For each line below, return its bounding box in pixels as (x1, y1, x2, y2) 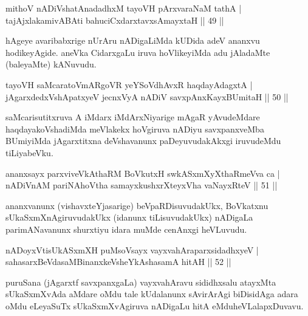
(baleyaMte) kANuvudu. (5, 58, 97, 70)
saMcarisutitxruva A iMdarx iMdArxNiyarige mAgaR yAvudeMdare (5, 111, 260, 123)
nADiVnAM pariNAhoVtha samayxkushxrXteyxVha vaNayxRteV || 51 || (5, 179, 278, 191)
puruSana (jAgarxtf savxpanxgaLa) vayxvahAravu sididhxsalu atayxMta (5, 275, 276, 288)
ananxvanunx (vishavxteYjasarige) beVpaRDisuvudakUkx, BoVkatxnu (5, 199, 269, 211)
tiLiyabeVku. (5, 146, 53, 159)
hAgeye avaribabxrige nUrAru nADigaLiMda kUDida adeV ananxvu (5, 34, 260, 47)
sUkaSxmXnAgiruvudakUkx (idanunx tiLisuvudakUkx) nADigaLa (5, 211, 253, 224)
